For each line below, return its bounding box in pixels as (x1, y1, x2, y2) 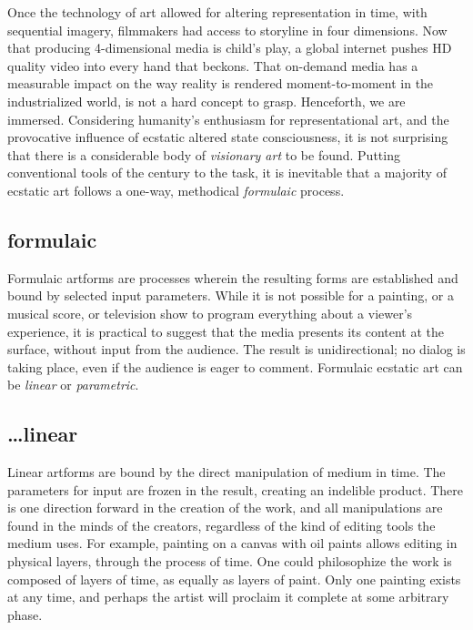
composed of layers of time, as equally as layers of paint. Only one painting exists (7, 569, 461, 588)
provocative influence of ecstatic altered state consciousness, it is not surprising (7, 127, 448, 147)
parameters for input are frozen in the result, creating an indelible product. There (7, 480, 464, 499)
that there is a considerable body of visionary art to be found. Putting (7, 145, 400, 164)
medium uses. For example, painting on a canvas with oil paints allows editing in (7, 533, 458, 553)
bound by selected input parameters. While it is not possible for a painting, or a (7, 286, 454, 305)
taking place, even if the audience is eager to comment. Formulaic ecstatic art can (7, 357, 463, 376)
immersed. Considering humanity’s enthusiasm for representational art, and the (7, 109, 449, 128)
